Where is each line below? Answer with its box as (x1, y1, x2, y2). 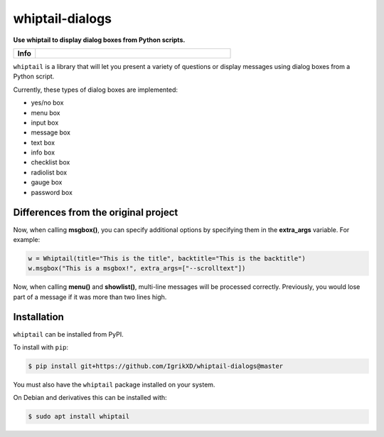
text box (31, 138, 55, 147)
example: (13, 235, 41, 243)
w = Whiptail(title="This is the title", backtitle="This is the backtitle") (28, 254, 306, 263)
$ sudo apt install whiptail (28, 413, 130, 421)
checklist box (31, 158, 70, 167)
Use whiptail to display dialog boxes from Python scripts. (13, 36, 186, 44)
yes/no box (31, 98, 64, 107)
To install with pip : (13, 342, 69, 352)
